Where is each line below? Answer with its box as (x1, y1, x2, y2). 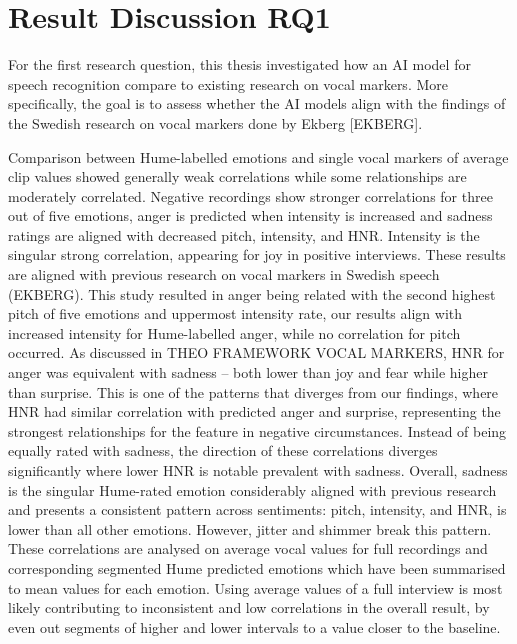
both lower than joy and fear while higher (233, 362, 488, 383)
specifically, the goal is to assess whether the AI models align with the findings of (8, 93, 506, 114)
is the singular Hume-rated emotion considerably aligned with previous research (8, 479, 497, 500)
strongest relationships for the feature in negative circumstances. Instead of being (8, 420, 507, 441)
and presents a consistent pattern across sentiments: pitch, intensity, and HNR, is (8, 499, 507, 520)
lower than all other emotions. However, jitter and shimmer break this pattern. (8, 518, 492, 539)
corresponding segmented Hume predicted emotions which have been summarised (8, 557, 506, 578)
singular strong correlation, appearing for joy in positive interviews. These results (8, 244, 506, 265)
